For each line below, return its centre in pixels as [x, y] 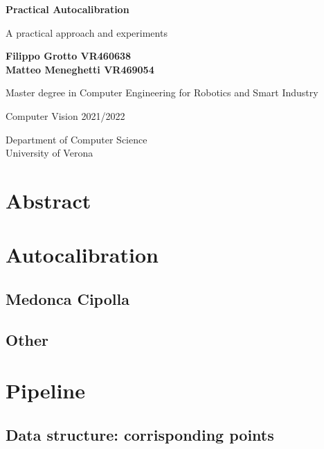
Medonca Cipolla [67, 298]
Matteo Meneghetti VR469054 [80, 69]
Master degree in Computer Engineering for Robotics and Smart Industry [162, 93]
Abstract [48, 200]
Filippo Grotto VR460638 [69, 56]
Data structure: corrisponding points [140, 434]
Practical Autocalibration [67, 9]
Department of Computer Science [76, 139]
